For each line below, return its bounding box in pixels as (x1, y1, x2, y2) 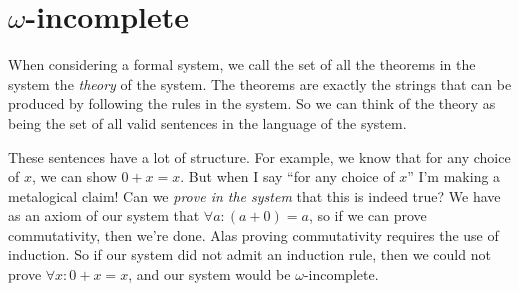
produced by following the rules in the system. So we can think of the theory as (8, 93, 496, 114)
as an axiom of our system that (8, 205, 200, 226)
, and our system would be (128, 264, 291, 285)
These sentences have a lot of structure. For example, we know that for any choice (8, 146, 511, 167)
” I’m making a (407, 166, 501, 187)
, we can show (31, 166, 117, 187)
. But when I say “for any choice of (180, 166, 395, 187)
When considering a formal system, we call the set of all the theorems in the (8, 54, 476, 75)
